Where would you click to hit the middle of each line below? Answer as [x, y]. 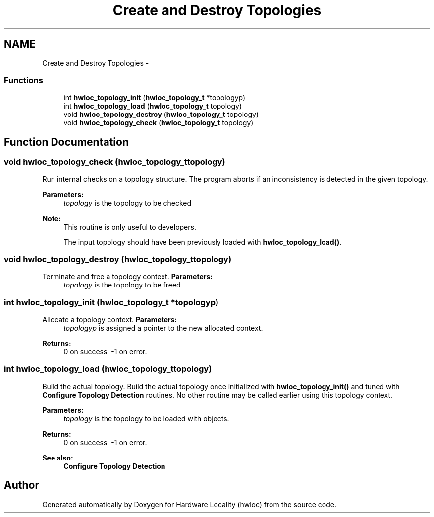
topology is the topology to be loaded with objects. [146, 418]
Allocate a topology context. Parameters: [110, 320]
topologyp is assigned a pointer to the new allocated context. [163, 328]
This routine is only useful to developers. [130, 227]
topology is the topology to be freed [122, 285]
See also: [58, 458]
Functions [24, 80]
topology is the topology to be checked [128, 203]
